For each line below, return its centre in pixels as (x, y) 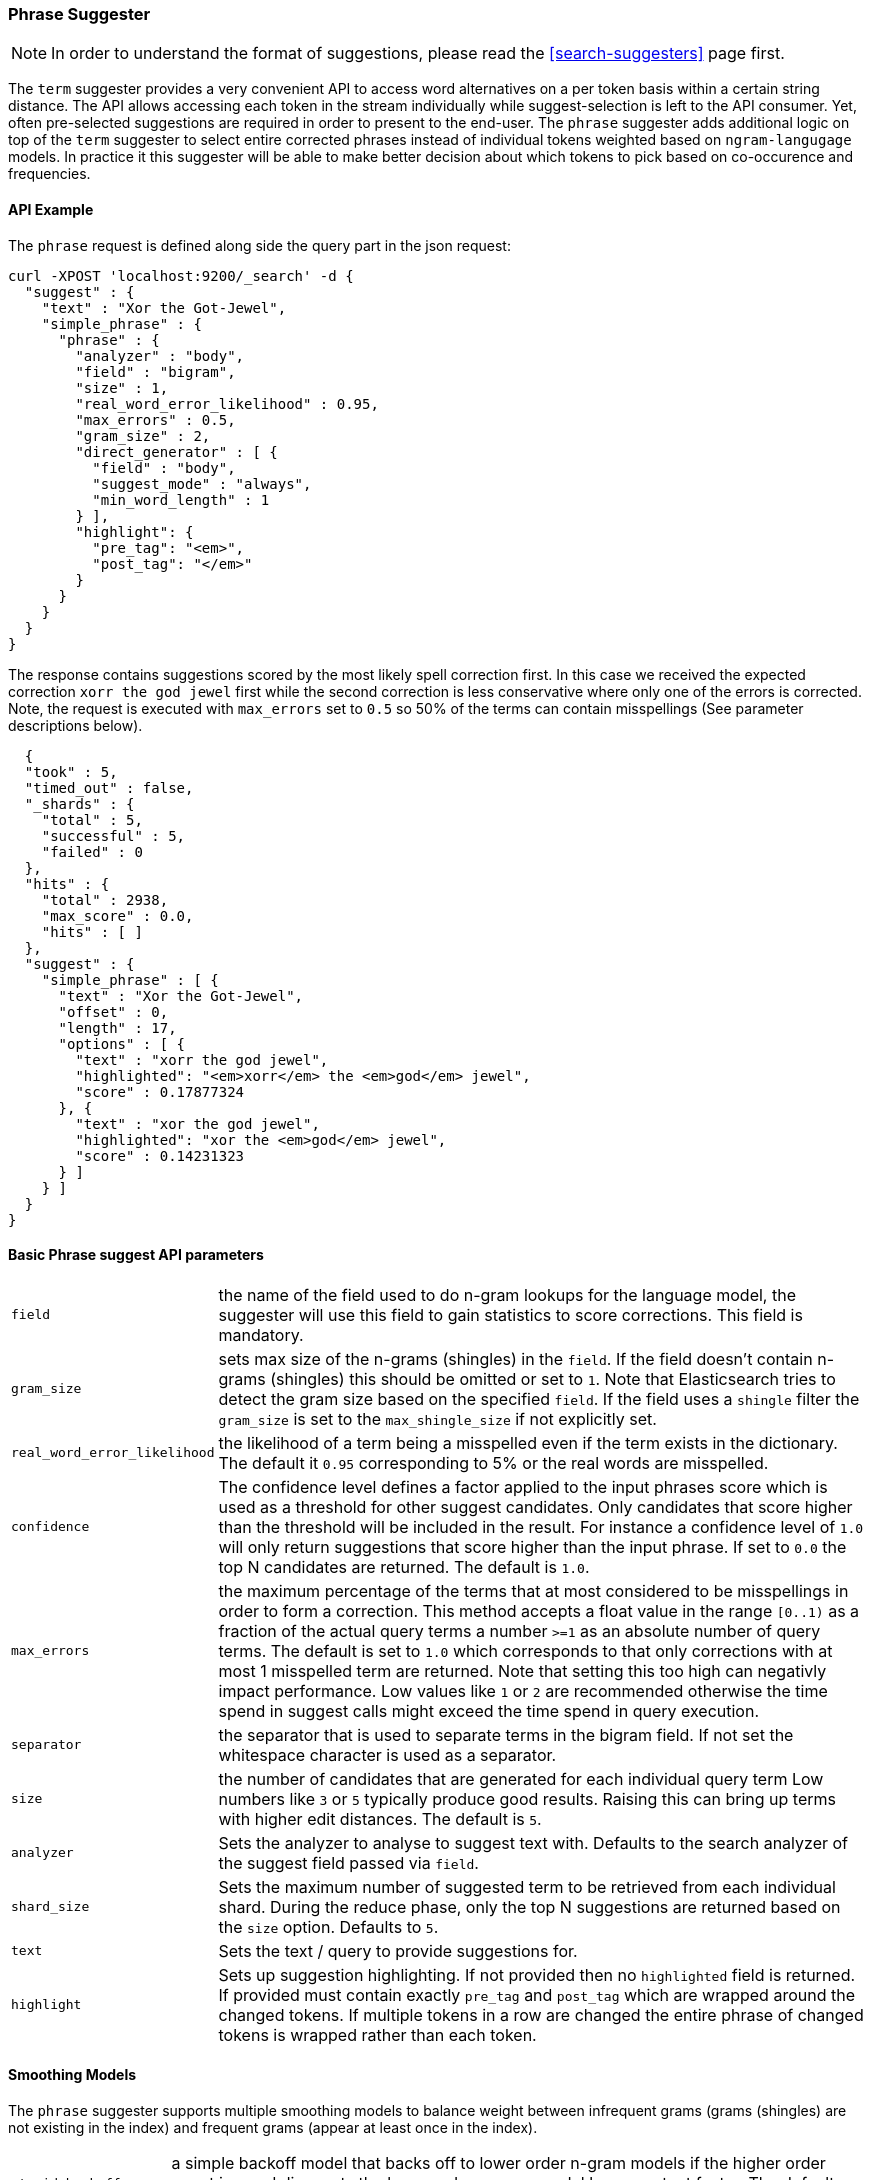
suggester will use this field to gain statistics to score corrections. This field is (510, 1314)
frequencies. (49, 174)
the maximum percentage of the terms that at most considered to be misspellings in (533, 1590)
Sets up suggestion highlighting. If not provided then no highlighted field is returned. (537, 1974)
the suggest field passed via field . (348, 1862)
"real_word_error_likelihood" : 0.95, (227, 403)
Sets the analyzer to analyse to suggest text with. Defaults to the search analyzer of (533, 1842)
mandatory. (261, 1334)
